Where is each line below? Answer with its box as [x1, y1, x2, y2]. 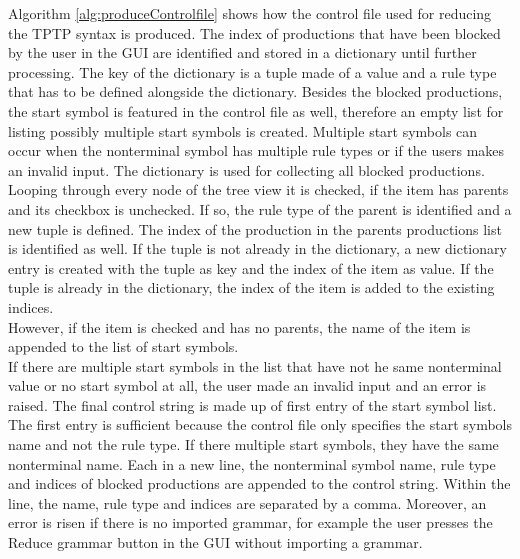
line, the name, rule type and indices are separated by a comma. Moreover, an [8, 492, 487, 513]
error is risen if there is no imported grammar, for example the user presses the [8, 512, 493, 533]
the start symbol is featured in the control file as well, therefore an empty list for [8, 100, 504, 121]
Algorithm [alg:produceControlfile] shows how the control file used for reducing [8, 3, 492, 23]
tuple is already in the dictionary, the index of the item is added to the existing [8, 277, 495, 298]
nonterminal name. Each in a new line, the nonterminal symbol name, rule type [8, 453, 496, 474]
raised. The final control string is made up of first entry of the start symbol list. [8, 394, 497, 415]
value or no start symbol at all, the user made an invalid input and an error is [8, 375, 487, 396]
